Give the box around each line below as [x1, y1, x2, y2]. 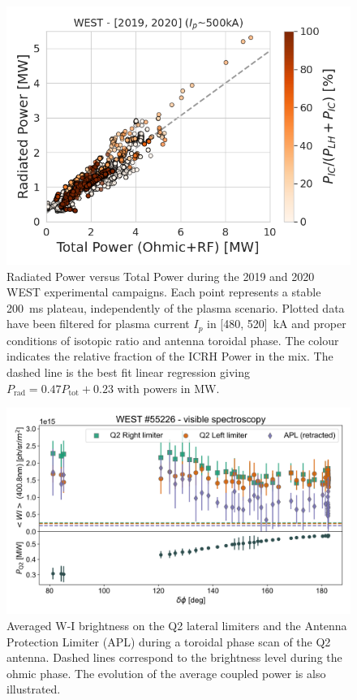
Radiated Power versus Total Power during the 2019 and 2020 [6, 267, 315, 284]
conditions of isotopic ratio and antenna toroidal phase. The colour [6, 331, 339, 348]
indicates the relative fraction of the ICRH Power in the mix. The [6, 348, 333, 365]
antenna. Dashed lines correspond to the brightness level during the [6, 649, 342, 666]
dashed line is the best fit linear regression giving [6, 364, 250, 381]
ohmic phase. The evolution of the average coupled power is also [6, 664, 326, 681]
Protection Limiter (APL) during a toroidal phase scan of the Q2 [6, 633, 331, 650]
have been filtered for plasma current [6, 315, 190, 332]
